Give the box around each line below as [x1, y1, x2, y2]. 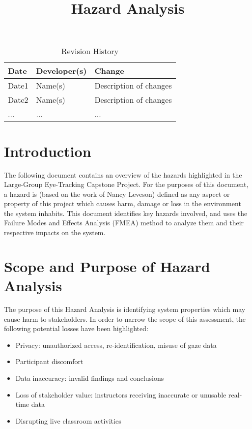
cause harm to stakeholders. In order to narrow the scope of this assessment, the [4, 313, 246, 324]
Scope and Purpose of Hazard [4, 256, 210, 276]
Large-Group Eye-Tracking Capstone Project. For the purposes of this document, [4, 179, 249, 189]
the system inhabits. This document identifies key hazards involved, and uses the [4, 208, 248, 218]
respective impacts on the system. [4, 227, 106, 238]
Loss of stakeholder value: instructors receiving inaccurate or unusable [15, 389, 226, 399]
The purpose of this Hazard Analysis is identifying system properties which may [4, 304, 246, 314]
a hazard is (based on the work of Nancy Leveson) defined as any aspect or [4, 188, 230, 199]
